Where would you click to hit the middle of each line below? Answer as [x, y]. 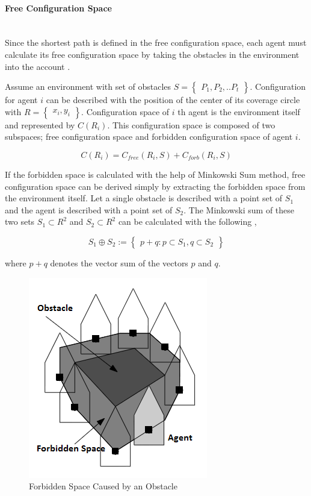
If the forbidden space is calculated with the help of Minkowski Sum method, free [155, 174]
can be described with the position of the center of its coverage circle [173, 100]
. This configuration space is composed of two [191, 124]
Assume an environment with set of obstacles [88, 86]
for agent [21, 100]
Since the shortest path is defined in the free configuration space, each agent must [156, 42]
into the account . [38, 66]
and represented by [40, 124]
